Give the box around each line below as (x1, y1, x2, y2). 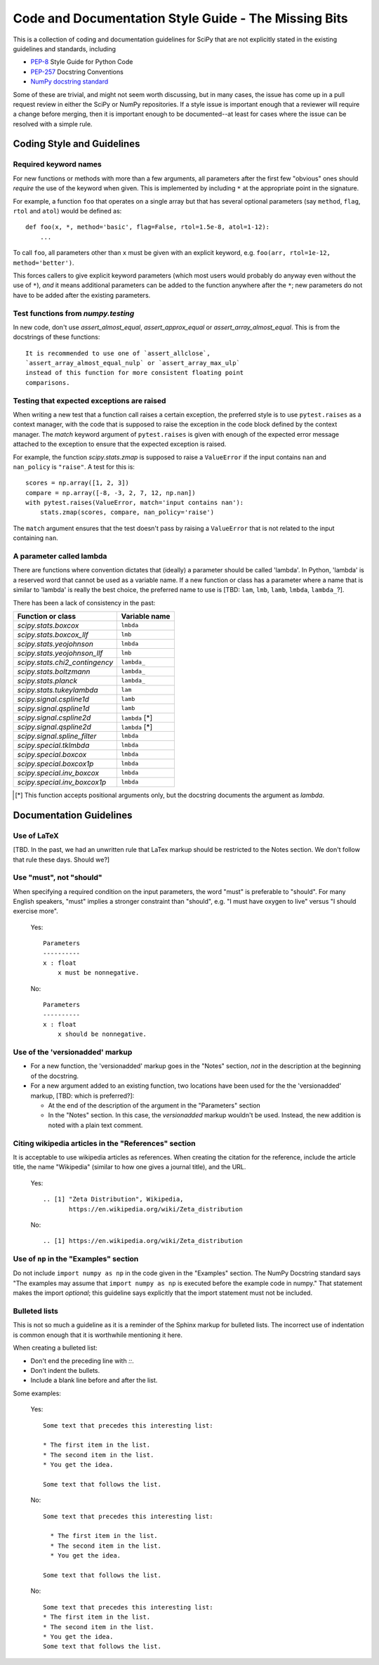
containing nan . (13, 534, 59, 542)
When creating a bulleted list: (13, 1343, 98, 1352)
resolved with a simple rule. (13, 119, 93, 128)
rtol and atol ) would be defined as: (13, 207, 122, 215)
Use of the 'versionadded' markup (13, 1047, 133, 1057)
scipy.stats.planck (17, 676, 77, 685)
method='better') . (13, 258, 74, 267)
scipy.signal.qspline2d (17, 722, 91, 732)
